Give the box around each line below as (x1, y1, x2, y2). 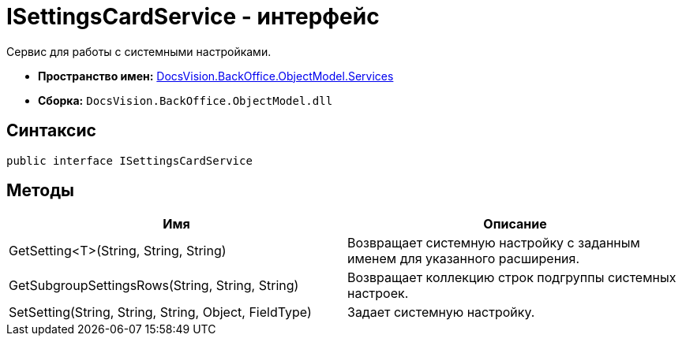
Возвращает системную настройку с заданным (347, 235, 640, 251)
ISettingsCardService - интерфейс (6, 3, 380, 30)
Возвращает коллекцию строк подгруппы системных (347, 270, 676, 286)
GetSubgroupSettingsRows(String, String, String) (9, 277, 299, 294)
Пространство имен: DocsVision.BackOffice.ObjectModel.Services (38, 69, 394, 83)
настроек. (347, 285, 409, 302)
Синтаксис (6, 121, 96, 141)
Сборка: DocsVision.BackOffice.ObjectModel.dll (38, 93, 333, 107)
